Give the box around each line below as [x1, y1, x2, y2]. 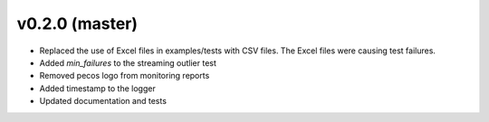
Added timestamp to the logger [39, 82, 156, 94]
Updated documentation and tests [39, 96, 168, 107]
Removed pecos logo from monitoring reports [39, 70, 210, 81]
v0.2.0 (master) [16, 14, 139, 33]
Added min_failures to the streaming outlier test [39, 57, 217, 68]
